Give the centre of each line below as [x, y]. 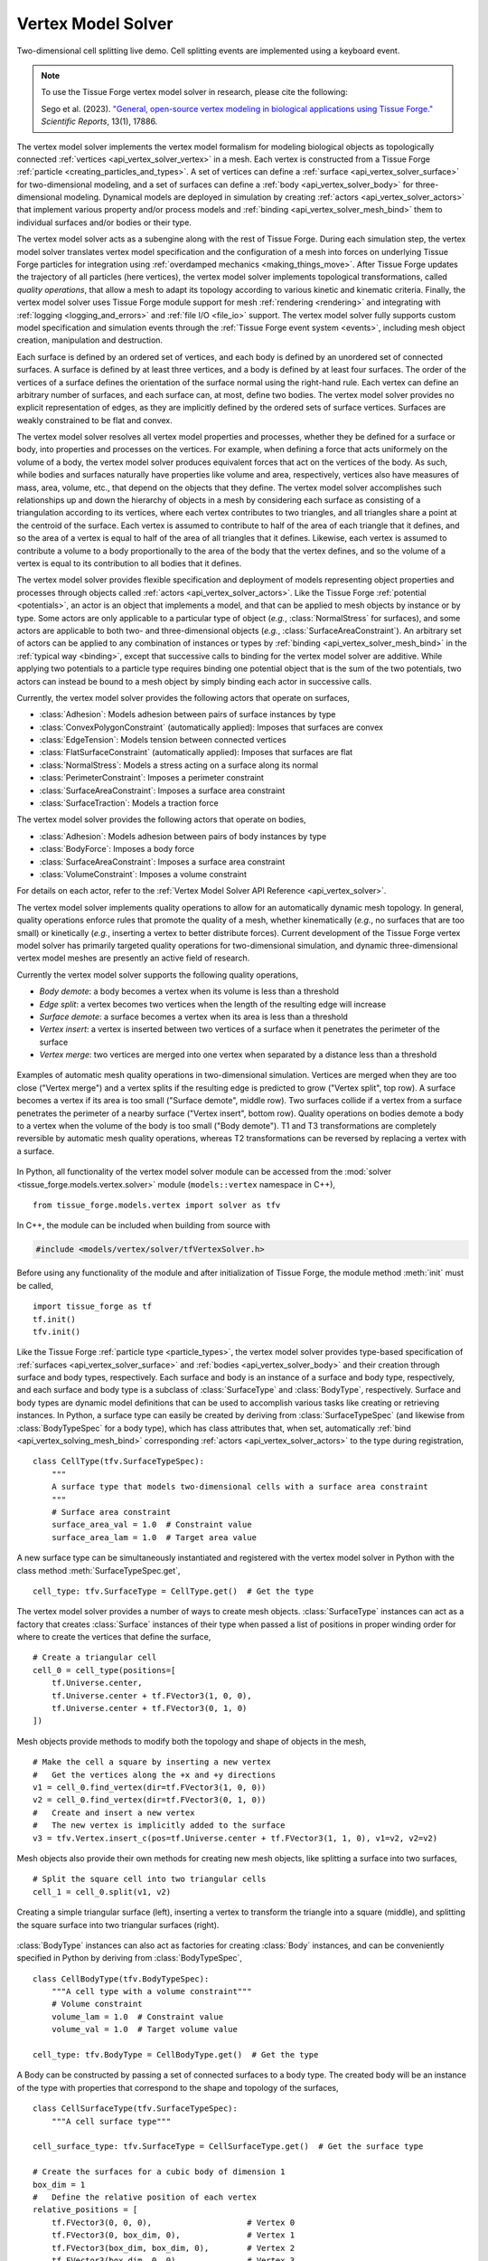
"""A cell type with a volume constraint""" [151, 1991]
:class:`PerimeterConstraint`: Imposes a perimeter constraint [151, 778]
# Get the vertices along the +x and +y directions [154, 1774]
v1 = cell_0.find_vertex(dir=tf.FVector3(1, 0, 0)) [150, 1788]
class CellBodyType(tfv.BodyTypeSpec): [121, 1979]
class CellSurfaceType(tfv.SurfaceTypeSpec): [136, 2109]
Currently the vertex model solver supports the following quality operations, [157, 974]
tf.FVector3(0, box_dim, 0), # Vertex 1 [173, 2235]
